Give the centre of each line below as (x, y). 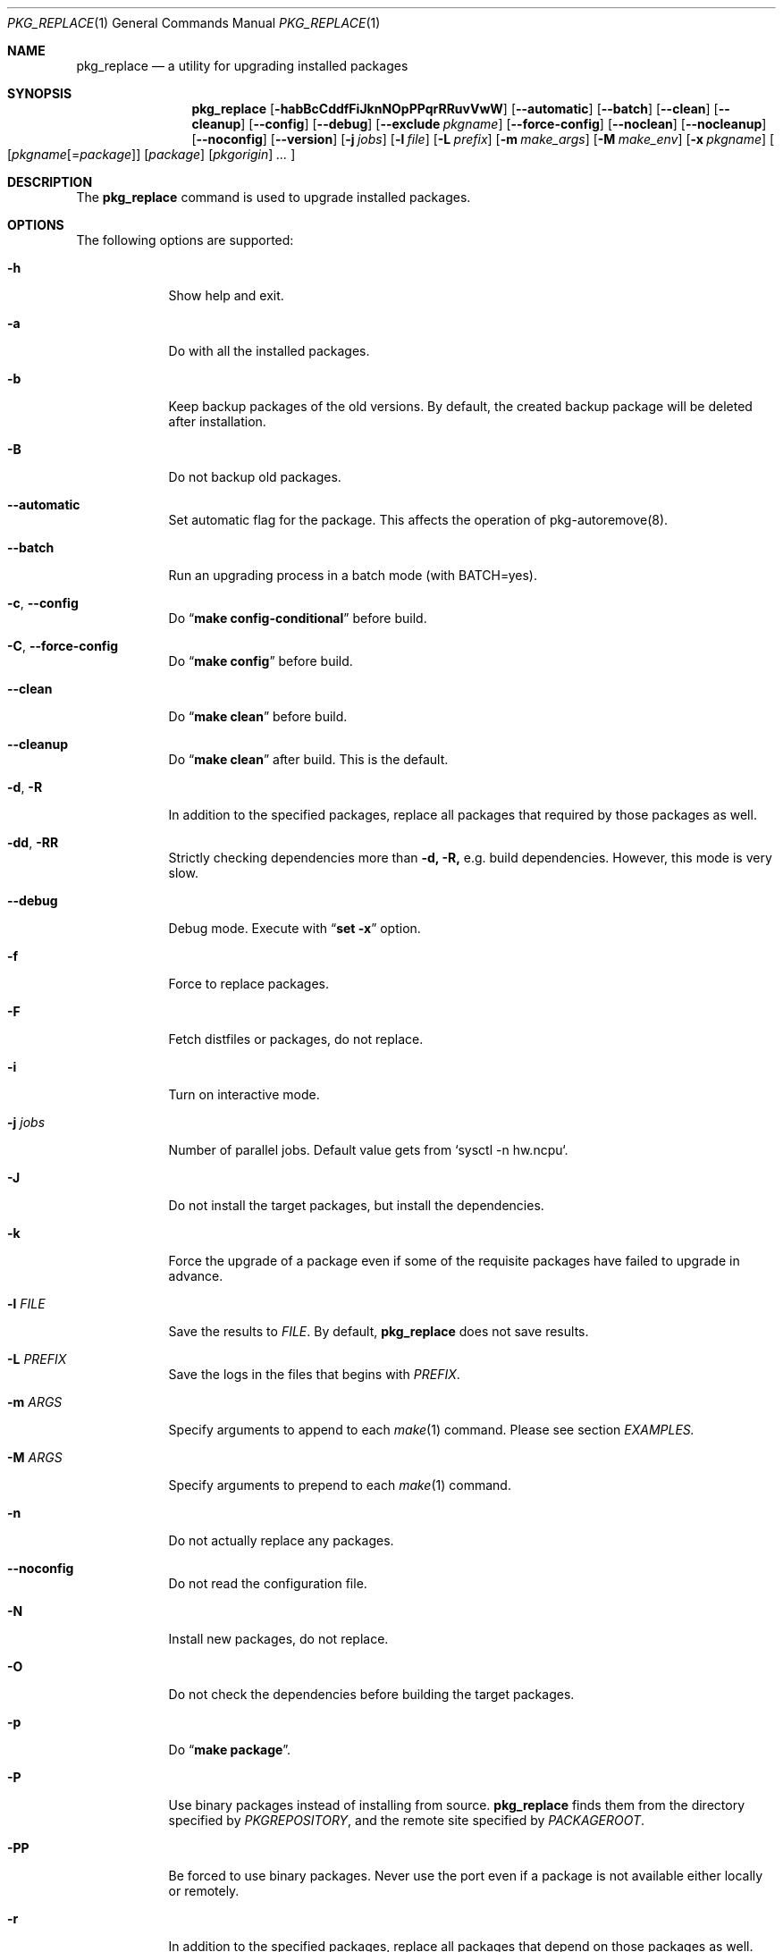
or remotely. (204, 1891)
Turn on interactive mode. (244, 1094)
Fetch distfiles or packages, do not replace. (296, 1039)
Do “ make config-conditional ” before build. (298, 618)
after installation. (217, 421)
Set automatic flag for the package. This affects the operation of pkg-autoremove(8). (418, 520)
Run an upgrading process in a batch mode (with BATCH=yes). (353, 575)
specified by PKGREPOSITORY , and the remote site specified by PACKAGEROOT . (407, 1820)
